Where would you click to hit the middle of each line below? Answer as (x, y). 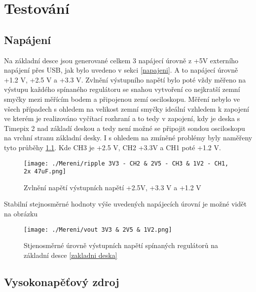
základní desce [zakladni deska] (71, 255)
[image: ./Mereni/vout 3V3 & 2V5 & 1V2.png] (98, 229)
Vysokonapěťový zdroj (62, 281)
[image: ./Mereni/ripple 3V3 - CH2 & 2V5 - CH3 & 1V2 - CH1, (126, 163)
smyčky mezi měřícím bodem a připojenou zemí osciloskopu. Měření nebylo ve (122, 99)
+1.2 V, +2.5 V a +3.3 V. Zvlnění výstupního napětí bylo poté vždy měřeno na (125, 79)
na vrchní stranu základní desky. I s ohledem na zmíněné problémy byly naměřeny (128, 138)
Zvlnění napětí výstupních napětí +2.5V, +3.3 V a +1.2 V (112, 187)
